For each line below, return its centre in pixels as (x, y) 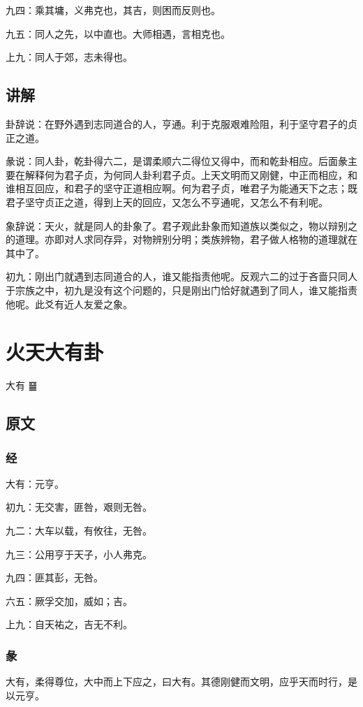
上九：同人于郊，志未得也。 (69, 57)
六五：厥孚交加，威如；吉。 (69, 600)
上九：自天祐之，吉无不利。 (69, 624)
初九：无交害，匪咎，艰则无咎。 (79, 507)
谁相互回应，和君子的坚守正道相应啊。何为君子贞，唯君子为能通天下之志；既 (181, 188)
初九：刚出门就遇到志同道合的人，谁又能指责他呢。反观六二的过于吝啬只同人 (181, 276)
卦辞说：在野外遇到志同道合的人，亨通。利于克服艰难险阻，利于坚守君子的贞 (181, 123)
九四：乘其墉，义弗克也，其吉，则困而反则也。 (113, 10)
